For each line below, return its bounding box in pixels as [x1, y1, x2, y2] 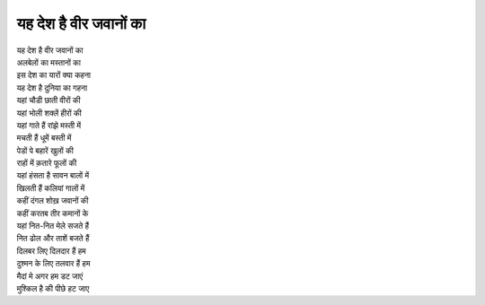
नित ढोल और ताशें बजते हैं [16, 233, 90, 244]
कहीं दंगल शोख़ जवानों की [16, 196, 89, 206]
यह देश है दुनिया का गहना [16, 82, 88, 93]
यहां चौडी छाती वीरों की [16, 95, 81, 106]
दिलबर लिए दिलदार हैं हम [16, 245, 86, 256]
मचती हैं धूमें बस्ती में [16, 133, 72, 144]
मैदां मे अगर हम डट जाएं [16, 270, 84, 282]
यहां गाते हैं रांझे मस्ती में [16, 119, 81, 130]
